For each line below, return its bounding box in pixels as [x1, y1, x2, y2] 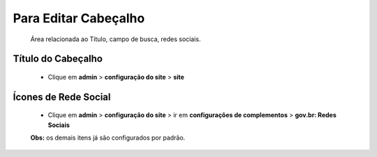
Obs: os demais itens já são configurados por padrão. [30, 133, 186, 142]
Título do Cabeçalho [13, 53, 103, 65]
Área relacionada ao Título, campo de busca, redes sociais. [30, 35, 201, 43]
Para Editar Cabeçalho [13, 10, 145, 26]
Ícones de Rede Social [13, 91, 111, 103]
